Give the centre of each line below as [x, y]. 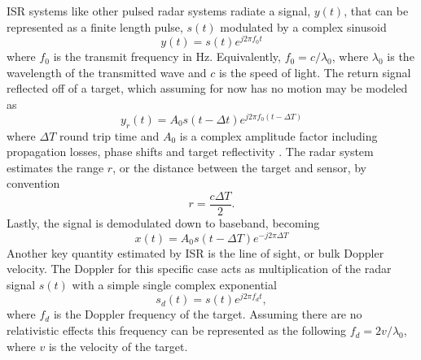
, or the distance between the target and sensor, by [239, 167]
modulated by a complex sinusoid [303, 26]
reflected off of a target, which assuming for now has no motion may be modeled [207, 88]
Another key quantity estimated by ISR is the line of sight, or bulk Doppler [195, 252]
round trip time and [110, 135]
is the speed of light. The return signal [315, 72]
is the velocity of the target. [118, 346]
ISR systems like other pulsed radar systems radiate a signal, [159, 11]
